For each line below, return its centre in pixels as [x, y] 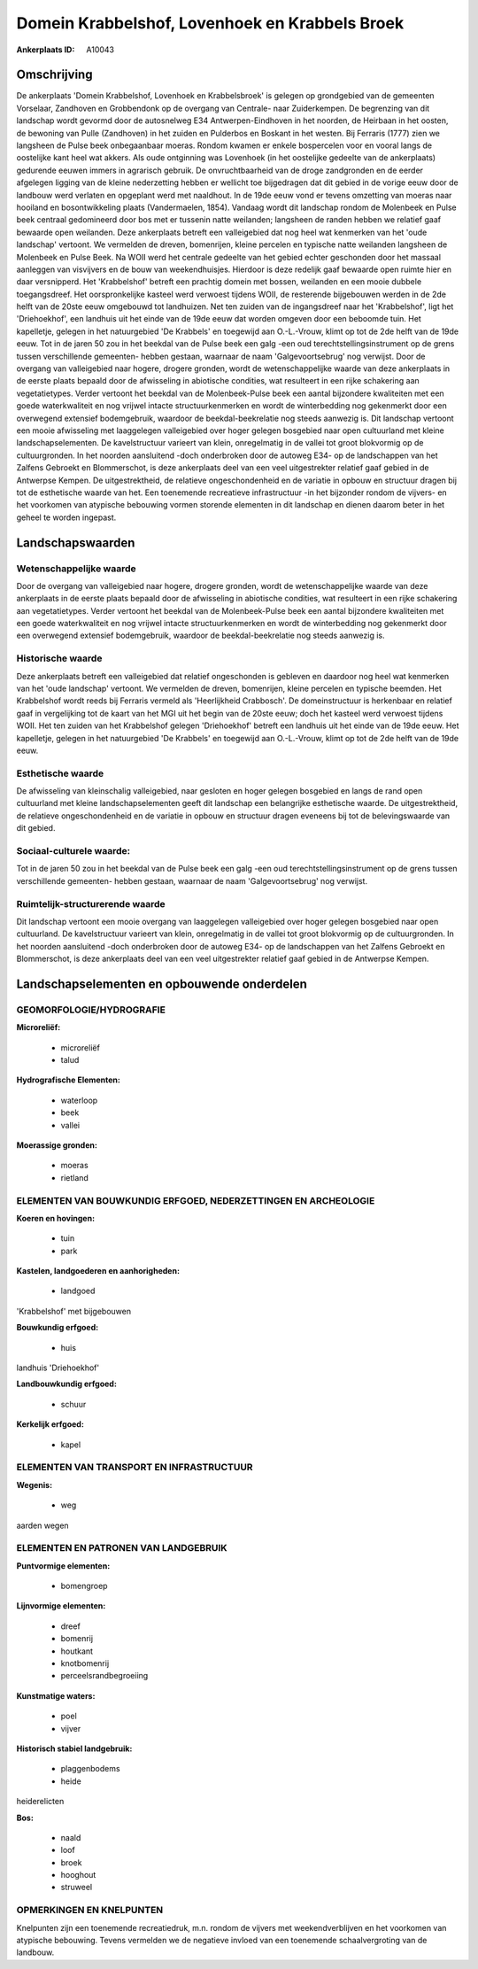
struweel [77, 1888]
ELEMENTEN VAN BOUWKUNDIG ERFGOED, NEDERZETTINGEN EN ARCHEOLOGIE [196, 1200]
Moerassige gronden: [57, 1145]
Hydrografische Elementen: [69, 1080]
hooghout [78, 1875]
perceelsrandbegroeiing [104, 1676]
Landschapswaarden [76, 543]
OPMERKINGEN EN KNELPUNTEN [90, 1911]
